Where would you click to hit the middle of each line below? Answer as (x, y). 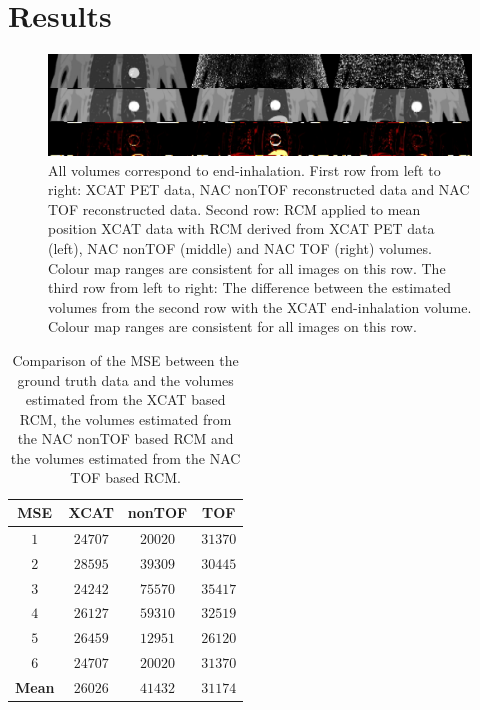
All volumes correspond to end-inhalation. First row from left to (244, 169)
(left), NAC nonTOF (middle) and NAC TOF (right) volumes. (240, 247)
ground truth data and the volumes (125, 379)
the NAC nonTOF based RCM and (125, 438)
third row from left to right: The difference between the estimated (250, 287)
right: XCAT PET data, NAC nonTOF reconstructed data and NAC (259, 189)
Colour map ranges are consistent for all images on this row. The (247, 267)
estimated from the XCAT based (125, 399)
